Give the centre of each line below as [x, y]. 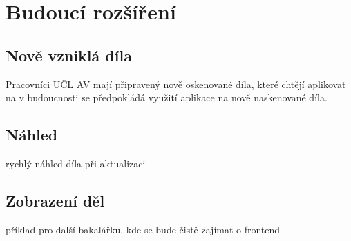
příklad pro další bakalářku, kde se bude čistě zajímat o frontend [143, 229]
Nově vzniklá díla [69, 55]
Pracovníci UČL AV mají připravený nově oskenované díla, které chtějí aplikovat [176, 84]
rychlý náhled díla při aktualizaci [76, 163]
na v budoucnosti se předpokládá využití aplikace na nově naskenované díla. [167, 97]
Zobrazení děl [55, 200]
